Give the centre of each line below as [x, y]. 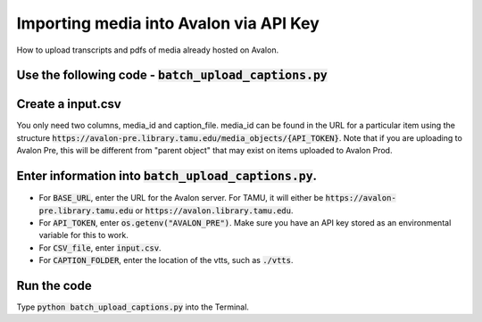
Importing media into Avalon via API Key [168, 23]
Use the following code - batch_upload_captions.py [172, 75]
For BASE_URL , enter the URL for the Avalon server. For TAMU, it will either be [181, 198]
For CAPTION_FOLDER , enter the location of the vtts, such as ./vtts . [166, 260]
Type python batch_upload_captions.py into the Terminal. [133, 307]
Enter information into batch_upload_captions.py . [166, 176]
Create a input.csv [69, 104]
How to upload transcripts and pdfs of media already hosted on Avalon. [148, 50]
